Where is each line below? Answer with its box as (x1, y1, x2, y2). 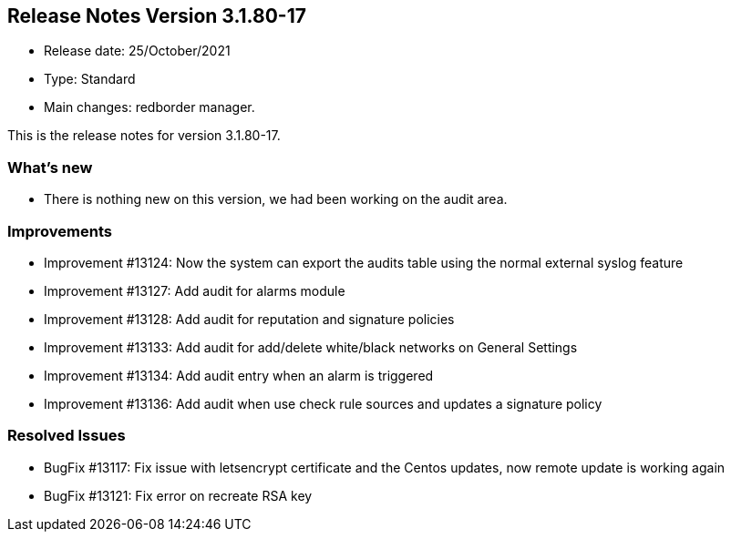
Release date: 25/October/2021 (44, 43, 231, 59)
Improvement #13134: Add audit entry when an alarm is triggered (44, 367, 434, 383)
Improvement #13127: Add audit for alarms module (44, 282, 345, 299)
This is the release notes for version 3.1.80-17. (7, 127, 281, 144)
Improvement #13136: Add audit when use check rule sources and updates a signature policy (44, 395, 602, 412)
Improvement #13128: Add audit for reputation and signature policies (44, 310, 455, 327)
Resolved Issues (7, 426, 126, 445)
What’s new (7, 158, 93, 177)
